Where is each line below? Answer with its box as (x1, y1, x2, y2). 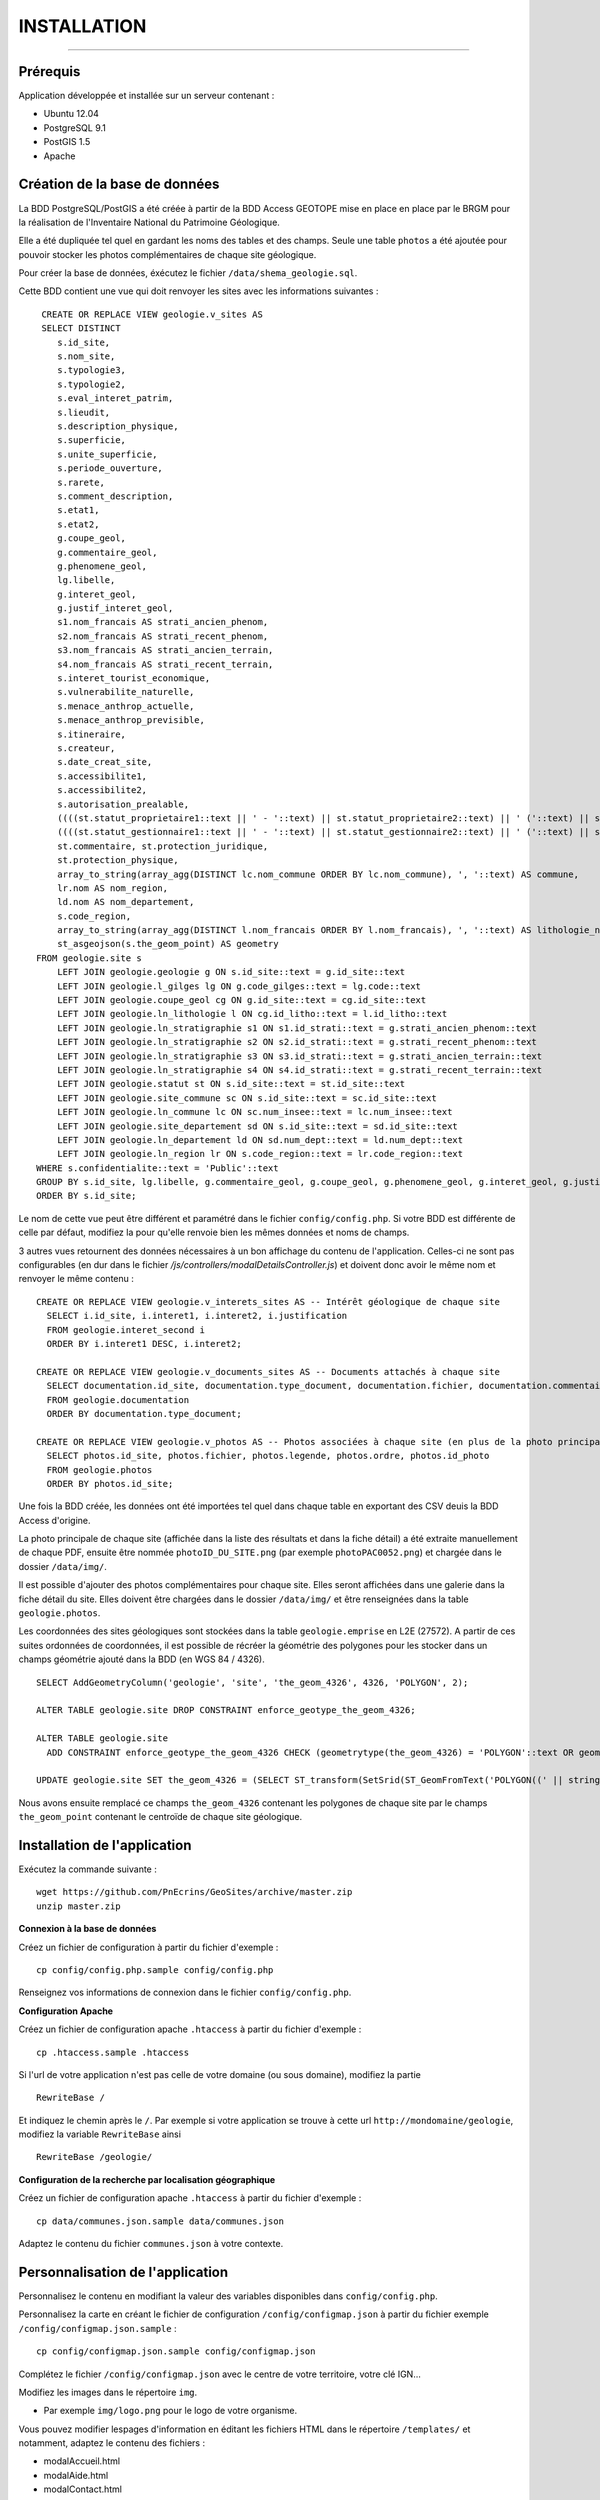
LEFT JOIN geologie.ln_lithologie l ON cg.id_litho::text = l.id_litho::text (56, 1008, 448, 1020)
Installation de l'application (18, 1836, 192, 1854)
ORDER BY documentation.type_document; (46, 1408, 242, 1419)
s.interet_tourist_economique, (56, 673, 211, 684)
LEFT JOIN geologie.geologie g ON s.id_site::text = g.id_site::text (56, 966, 406, 978)
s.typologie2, (56, 378, 127, 390)
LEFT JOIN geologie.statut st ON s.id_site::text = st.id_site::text (56, 1078, 406, 1090)
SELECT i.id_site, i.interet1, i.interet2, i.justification (46, 1310, 348, 1322)
